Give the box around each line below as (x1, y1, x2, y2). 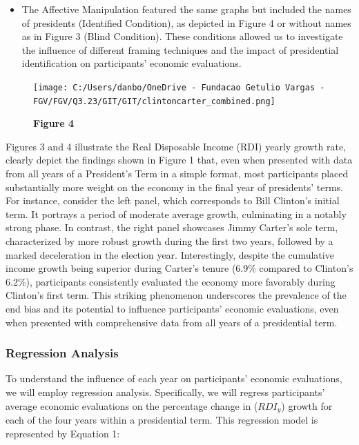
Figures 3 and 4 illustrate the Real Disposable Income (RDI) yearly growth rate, (6, 139, 347, 153)
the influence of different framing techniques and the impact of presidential (21, 42, 339, 57)
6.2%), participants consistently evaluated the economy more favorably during (6, 274, 336, 288)
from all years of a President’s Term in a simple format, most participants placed (6, 166, 349, 181)
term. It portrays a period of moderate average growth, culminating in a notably (6, 206, 347, 221)
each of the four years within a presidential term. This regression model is (6, 413, 318, 427)
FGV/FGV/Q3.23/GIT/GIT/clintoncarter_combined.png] (33, 96, 275, 106)
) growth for (281, 398, 333, 413)
